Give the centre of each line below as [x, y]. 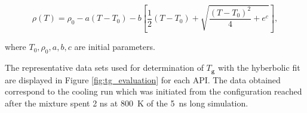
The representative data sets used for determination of [104, 68]
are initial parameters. [115, 47]
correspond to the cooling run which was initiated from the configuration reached [153, 91]
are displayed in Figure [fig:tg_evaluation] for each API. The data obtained [143, 79]
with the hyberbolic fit [259, 68]
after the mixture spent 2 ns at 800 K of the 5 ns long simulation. [127, 103]
